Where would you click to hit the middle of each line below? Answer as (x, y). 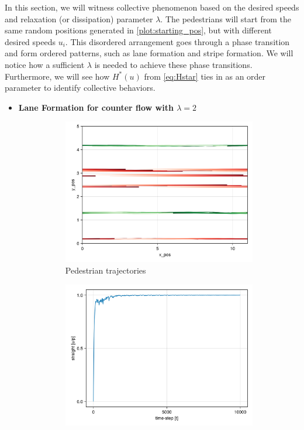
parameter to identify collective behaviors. (80, 88)
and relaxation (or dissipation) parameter (79, 18)
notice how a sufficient (45, 64)
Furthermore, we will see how (57, 76)
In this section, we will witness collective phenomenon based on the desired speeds (152, 7)
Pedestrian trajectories (106, 270)
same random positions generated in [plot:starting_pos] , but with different (138, 30)
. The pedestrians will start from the (226, 18)
